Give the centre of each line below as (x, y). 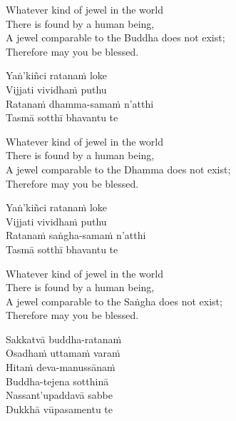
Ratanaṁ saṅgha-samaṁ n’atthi (76, 235)
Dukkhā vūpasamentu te (60, 409)
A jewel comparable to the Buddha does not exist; (116, 37)
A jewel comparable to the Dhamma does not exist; (118, 169)
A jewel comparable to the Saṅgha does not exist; (114, 301)
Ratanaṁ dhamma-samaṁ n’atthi (80, 103)
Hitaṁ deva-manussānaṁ (61, 367)
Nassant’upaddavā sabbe (59, 395)
